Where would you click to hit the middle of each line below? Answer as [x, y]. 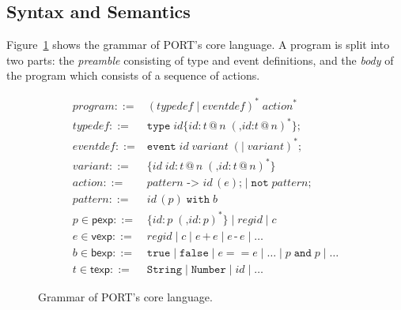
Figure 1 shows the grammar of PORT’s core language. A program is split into [198, 45]
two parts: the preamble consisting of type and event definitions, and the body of [200, 60]
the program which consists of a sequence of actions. [133, 75]
